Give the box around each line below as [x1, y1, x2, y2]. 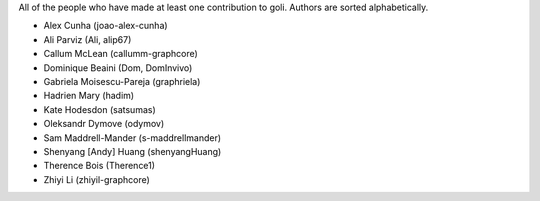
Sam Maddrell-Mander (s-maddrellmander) [43, 131, 222, 144]
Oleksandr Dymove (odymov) [43, 118, 165, 130]
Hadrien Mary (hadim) [43, 90, 135, 102]
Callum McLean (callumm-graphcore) [43, 48, 199, 60]
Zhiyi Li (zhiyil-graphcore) [43, 173, 150, 185]
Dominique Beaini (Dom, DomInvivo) [43, 61, 193, 74]
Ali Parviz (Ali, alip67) [43, 33, 132, 45]
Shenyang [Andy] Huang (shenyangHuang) [43, 145, 222, 157]
